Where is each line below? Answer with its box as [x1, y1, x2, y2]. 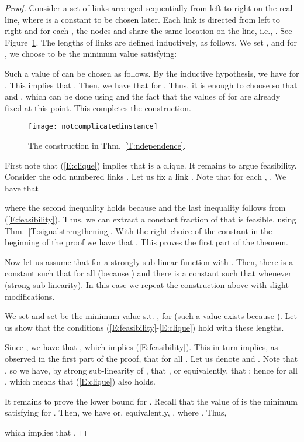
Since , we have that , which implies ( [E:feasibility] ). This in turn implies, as [5, 341, 278, 353]
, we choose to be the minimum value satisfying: [5, 47, 177, 60]
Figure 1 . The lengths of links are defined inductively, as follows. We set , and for [5, 36, 298, 48]
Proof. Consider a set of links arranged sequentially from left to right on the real [5, 2, 293, 13]
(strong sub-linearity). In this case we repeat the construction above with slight [5, 278, 289, 290]
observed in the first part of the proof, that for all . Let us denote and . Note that [5, 352, 298, 364]
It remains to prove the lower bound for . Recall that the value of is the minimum [5, 395, 298, 407]
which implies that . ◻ [5, 426, 87, 438]
